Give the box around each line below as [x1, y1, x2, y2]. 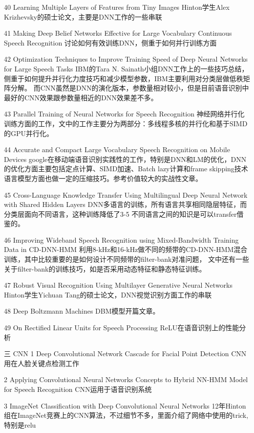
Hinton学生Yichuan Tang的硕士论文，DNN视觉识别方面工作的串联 [4, 289, 212, 299]
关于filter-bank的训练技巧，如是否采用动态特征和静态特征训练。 [4, 263, 206, 273]
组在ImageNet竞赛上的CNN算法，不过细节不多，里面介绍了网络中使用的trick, [4, 410, 249, 420]
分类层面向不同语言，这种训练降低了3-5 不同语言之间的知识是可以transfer [4, 208, 237, 219]
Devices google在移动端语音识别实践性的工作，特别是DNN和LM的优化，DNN [4, 154, 247, 164]
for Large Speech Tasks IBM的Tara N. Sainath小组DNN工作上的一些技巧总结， [4, 63, 249, 73]
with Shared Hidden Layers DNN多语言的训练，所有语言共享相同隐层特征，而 [4, 199, 247, 209]
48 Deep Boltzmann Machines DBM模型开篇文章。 [4, 306, 160, 316]
